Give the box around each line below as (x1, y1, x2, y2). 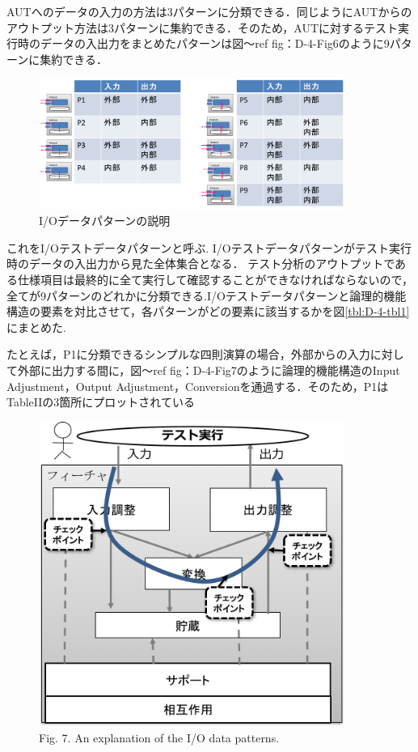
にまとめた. (6, 318, 66, 335)
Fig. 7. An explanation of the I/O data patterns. (39, 729, 280, 746)
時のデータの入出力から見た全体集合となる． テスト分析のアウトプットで (6, 255, 395, 272)
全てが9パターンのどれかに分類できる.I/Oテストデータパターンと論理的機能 (6, 287, 407, 304)
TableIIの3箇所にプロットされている (6, 393, 195, 410)
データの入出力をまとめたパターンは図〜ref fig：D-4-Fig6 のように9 (40, 35, 390, 52)
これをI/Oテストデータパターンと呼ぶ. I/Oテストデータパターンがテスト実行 (6, 239, 412, 256)
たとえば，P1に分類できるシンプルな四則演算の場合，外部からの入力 (6, 346, 370, 363)
